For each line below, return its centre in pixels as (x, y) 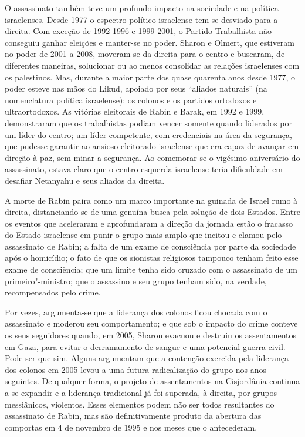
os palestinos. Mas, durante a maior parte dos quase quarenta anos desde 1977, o (150, 77)
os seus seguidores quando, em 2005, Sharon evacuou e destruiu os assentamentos (151, 335)
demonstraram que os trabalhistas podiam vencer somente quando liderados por (148, 122)
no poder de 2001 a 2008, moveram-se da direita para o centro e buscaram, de (145, 54)
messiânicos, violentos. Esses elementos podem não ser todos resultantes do (140, 404)
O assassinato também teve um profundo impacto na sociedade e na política (142, 8)
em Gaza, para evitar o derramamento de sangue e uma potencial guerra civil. (145, 346)
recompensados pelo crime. (53, 292)
